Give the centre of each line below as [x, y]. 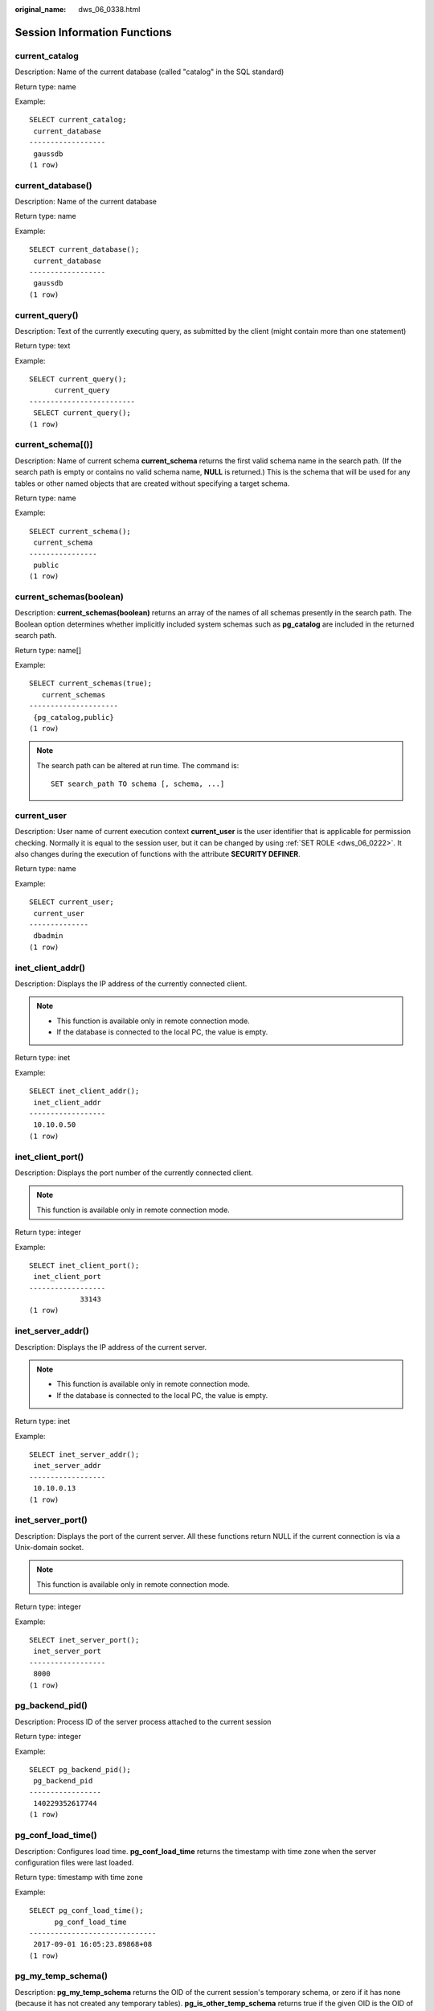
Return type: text [43, 346]
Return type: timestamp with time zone [79, 1877]
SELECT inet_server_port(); [84, 1640]
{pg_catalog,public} [74, 717]
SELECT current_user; [72, 902]
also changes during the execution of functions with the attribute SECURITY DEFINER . [158, 854]
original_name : [41, 9]
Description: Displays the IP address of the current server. [111, 1347]
